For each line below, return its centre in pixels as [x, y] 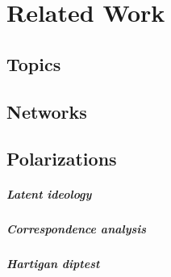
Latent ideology [49, 194]
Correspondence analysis [77, 229]
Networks [47, 111]
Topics [34, 63]
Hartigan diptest [53, 264]
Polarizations [62, 159]
